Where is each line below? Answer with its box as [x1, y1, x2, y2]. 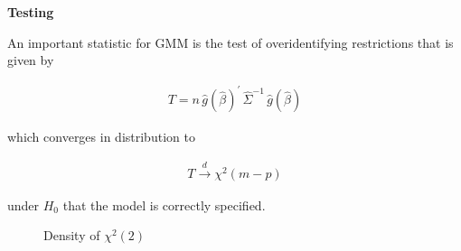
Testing [7, 3, 54, 21]
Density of [43, 226, 100, 245]
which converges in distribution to [7, 127, 195, 146]
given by [7, 51, 54, 70]
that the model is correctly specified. [62, 195, 266, 214]
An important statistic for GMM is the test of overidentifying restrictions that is [7, 33, 454, 51]
